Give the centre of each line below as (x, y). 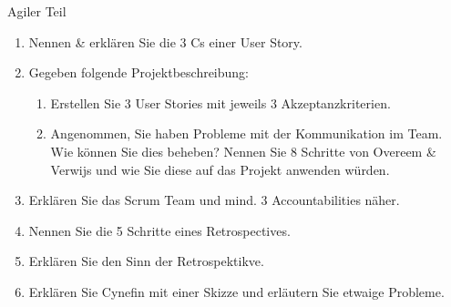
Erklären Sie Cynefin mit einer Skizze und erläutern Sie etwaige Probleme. (236, 291)
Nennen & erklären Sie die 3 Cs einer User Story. (165, 41)
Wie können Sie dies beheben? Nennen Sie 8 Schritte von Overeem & (243, 151)
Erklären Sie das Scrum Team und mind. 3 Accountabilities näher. (214, 200)
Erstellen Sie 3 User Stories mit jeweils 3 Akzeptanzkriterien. (220, 102)
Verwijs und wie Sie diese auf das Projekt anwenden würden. (220, 169)
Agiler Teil (37, 11)
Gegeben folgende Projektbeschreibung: (139, 72)
